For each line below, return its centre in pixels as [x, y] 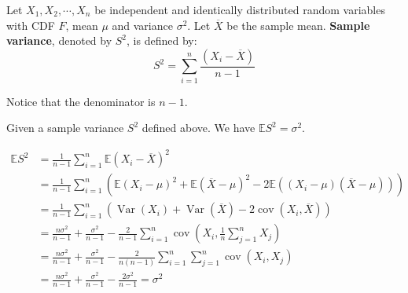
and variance [142, 25]
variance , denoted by [59, 40]
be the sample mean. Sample [298, 25]
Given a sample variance [65, 128]
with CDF [31, 25]
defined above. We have [198, 128]
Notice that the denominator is [81, 101]
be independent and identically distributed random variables [240, 9]
